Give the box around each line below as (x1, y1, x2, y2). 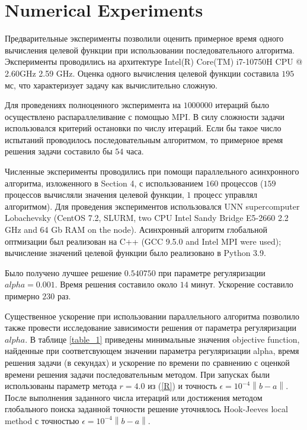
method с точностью (5, 414, 79, 426)
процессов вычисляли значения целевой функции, (5, 188, 184, 201)
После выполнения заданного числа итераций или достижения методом (5, 391, 263, 403)
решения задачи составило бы (5, 145, 113, 157)
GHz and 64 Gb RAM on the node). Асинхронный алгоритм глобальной (5, 223, 267, 236)
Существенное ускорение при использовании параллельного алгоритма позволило (5, 309, 300, 322)
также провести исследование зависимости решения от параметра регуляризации (5, 321, 297, 334)
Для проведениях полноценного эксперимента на (5, 99, 181, 111)
